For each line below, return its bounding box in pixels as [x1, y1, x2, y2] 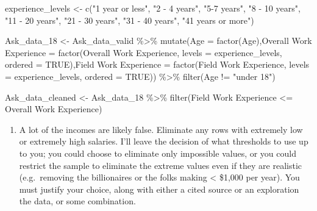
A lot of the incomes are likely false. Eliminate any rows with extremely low [19, 123, 303, 135]
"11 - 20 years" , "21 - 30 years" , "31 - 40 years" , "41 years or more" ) [5, 13, 254, 26]
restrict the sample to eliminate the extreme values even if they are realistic [19, 159, 302, 171]
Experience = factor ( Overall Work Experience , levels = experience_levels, [5, 46, 282, 59]
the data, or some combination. [19, 195, 136, 207]
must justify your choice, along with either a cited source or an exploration [19, 182, 299, 195]
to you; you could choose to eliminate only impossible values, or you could [19, 146, 296, 159]
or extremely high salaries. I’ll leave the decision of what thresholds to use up [19, 135, 308, 148]
